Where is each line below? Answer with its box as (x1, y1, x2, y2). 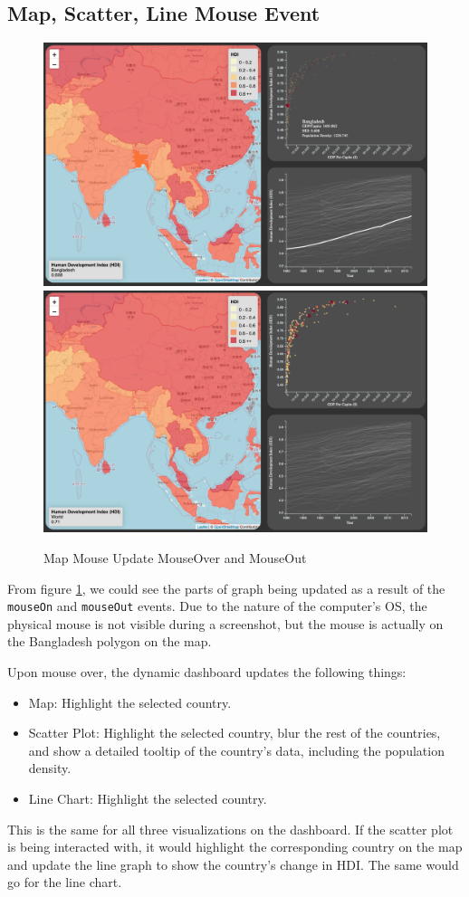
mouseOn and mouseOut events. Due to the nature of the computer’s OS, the (7, 596, 427, 615)
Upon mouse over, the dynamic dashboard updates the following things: (7, 663, 407, 682)
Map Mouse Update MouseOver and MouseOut (43, 549, 307, 568)
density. (28, 759, 72, 778)
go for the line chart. (7, 873, 122, 892)
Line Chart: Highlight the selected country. (28, 789, 267, 808)
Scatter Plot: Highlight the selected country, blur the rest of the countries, (28, 723, 441, 742)
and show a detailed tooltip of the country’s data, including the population (28, 740, 445, 759)
